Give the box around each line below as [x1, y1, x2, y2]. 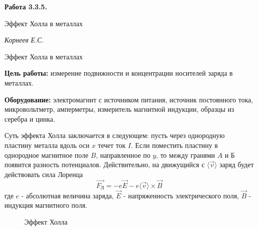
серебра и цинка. [4, 113, 55, 124]
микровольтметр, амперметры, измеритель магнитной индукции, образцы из [4, 104, 234, 114]
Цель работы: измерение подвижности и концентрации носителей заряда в [4, 68, 233, 78]
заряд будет [219, 159, 254, 170]
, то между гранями [156, 149, 215, 160]
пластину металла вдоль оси [4, 139, 90, 150]
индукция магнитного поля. [4, 200, 87, 210]
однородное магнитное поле [4, 149, 89, 160]
